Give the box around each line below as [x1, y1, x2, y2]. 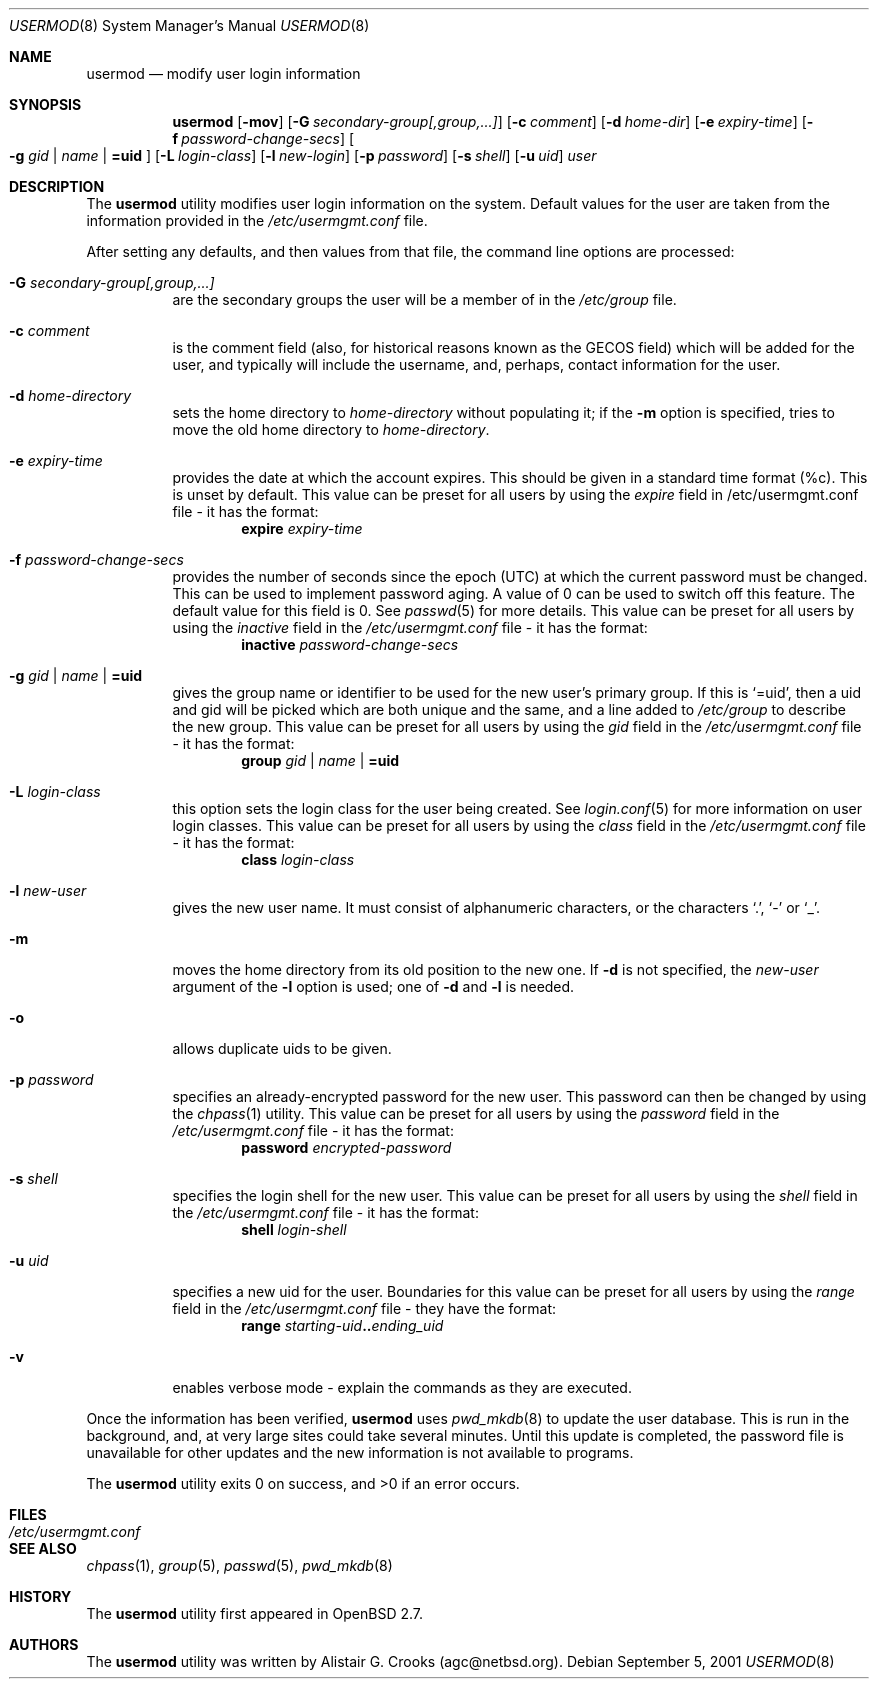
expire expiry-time [241, 520, 363, 537]
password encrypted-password [241, 1139, 452, 1156]
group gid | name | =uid [241, 752, 400, 769]
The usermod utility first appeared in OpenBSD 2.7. [86, 1605, 424, 1622]
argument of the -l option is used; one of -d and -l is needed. [172, 978, 575, 995]
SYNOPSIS [9, 96, 82, 113]
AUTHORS [9, 1636, 79, 1653]
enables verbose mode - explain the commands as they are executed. [172, 1379, 632, 1396]
